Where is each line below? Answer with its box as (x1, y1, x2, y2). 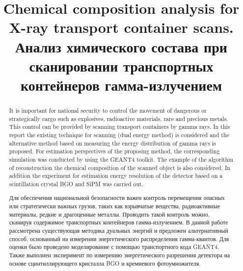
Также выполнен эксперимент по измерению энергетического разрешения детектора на (9, 250, 230, 259)
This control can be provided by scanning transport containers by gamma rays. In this (9, 123, 230, 131)
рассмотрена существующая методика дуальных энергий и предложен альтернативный (9, 226, 228, 234)
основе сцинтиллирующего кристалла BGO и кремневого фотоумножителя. (9, 259, 201, 267)
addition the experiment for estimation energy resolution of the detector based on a (9, 172, 223, 180)
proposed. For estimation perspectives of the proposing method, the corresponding (9, 147, 220, 155)
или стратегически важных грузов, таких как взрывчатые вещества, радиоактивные (9, 202, 220, 210)
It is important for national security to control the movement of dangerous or (9, 106, 207, 114)
